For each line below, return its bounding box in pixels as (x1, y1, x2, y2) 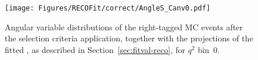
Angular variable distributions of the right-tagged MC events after (5, 20, 243, 33)
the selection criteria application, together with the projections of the (5, 32, 253, 44)
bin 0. (198, 43, 220, 55)
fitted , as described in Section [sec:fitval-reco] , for (5, 43, 185, 55)
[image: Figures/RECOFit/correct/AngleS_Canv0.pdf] (5, 4, 211, 12)
